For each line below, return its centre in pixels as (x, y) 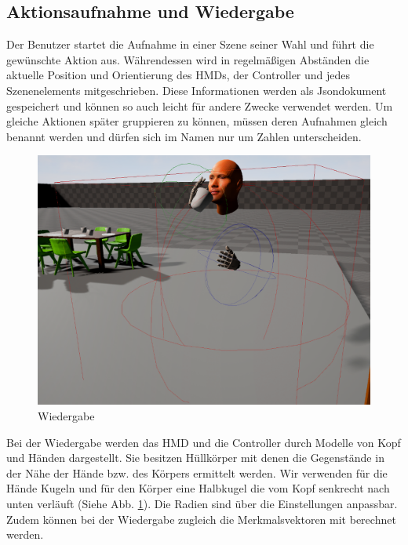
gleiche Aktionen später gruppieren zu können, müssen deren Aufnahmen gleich (197, 121)
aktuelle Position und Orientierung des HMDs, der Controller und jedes (178, 75)
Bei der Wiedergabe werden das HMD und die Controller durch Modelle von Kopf (204, 442)
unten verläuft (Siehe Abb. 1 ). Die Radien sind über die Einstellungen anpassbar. (202, 503)
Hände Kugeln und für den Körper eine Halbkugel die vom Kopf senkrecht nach (198, 488)
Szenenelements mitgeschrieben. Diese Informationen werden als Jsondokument (197, 90)
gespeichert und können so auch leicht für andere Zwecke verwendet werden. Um (200, 105)
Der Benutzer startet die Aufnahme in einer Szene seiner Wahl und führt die (190, 44)
